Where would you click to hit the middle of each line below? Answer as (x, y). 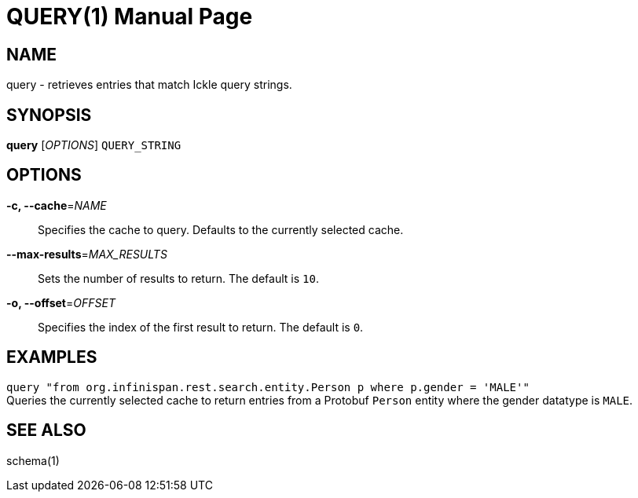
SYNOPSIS (49, 115)
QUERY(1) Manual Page (130, 16)
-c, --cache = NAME (57, 205)
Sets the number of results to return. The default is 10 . (178, 278)
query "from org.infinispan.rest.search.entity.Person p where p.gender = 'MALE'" (268, 387)
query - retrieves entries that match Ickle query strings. (149, 85)
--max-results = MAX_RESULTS (87, 254)
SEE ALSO (46, 430)
